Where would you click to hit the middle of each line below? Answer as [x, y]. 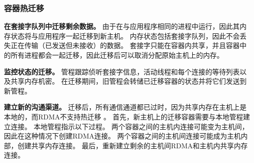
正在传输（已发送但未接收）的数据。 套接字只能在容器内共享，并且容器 [125, 45]
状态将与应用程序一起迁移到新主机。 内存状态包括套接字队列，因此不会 [125, 35]
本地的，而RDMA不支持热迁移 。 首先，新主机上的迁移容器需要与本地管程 [124, 116]
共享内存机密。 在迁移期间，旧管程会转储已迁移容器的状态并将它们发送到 [128, 81]
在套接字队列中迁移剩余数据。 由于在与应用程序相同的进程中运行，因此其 [122, 26]
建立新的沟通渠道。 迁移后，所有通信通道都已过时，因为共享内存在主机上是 [125, 107]
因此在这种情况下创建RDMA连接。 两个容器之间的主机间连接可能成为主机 [122, 136]
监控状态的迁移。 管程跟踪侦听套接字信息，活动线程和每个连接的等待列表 [122, 71]
